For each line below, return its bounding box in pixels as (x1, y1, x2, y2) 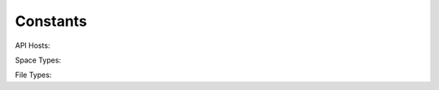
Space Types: (15, 55, 61, 65)
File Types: (15, 70, 52, 80)
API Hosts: (15, 41, 50, 50)
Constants (15, 12, 87, 30)
